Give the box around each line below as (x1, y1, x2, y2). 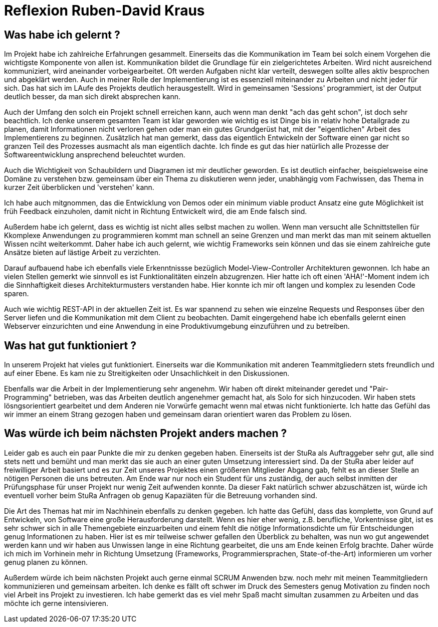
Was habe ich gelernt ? (4, 28, 120, 41)
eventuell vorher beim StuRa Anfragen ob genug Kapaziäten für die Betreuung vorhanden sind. (4, 491, 317, 500)
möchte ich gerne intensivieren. (4, 598, 108, 607)
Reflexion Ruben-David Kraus (4, 2, 205, 19)
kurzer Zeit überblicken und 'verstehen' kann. (4, 183, 154, 192)
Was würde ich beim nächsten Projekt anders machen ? (4, 427, 287, 440)
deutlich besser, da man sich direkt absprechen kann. (4, 92, 181, 101)
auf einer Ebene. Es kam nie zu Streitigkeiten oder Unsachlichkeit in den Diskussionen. (4, 369, 290, 378)
